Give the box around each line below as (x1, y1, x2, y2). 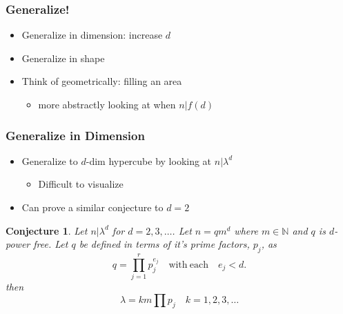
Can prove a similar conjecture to (21, 200, 164, 214)
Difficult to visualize (38, 177, 124, 191)
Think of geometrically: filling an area (21, 74, 182, 88)
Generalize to (21, 153, 78, 168)
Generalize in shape (21, 50, 105, 65)
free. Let (33, 237, 68, 251)
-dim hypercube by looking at (86, 153, 212, 168)
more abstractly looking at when (38, 97, 176, 111)
